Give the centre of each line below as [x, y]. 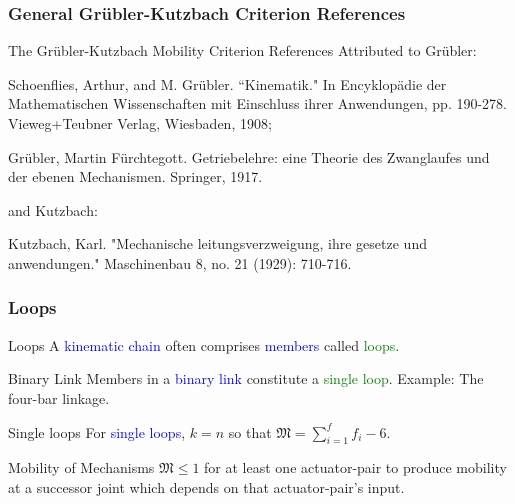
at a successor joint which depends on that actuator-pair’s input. [206, 486]
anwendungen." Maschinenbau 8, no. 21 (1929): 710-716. [180, 262]
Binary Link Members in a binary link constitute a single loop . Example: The [246, 378]
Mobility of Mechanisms [81, 467]
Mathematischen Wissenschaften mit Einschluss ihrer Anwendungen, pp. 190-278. [257, 103]
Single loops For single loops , [97, 431]
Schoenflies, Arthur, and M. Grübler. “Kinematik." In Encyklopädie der [227, 83]
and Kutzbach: [53, 209]
